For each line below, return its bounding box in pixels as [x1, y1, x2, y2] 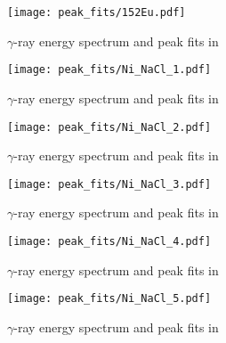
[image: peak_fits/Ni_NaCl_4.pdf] [7, 235, 212, 248]
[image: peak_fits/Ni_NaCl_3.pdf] [7, 177, 212, 191]
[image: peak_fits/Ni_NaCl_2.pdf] [7, 120, 212, 134]
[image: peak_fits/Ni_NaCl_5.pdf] [7, 292, 212, 306]
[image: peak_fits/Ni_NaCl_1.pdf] [7, 63, 212, 77]
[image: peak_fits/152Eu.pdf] [7, 6, 186, 19]
